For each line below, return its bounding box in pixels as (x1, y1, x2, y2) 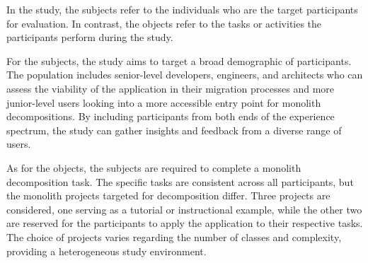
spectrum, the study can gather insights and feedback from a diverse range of (6, 122, 342, 137)
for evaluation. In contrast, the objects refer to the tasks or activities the (6, 16, 322, 30)
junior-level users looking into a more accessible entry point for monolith (6, 95, 321, 110)
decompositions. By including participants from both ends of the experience (6, 109, 335, 124)
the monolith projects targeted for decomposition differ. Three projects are (6, 188, 330, 203)
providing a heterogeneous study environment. (6, 243, 207, 258)
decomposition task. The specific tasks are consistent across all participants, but (6, 174, 354, 189)
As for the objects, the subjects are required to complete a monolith (6, 160, 301, 175)
